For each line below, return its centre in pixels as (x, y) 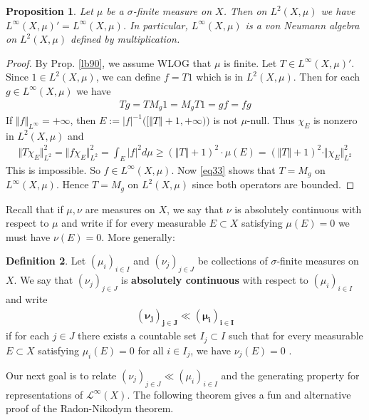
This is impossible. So (53, 169)
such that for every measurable (296, 336)
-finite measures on (318, 261)
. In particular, (155, 25)
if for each (28, 336)
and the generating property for (290, 375)
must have (28, 236)
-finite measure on (172, 11)
